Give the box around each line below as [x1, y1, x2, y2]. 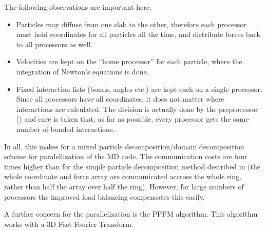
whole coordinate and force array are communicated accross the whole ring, [4, 171, 242, 182]
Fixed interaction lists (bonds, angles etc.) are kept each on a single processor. [16, 83, 262, 94]
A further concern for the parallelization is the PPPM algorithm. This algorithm [4, 208, 258, 219]
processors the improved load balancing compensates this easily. [4, 191, 205, 202]
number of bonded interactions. [16, 123, 115, 134]
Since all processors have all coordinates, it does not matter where [16, 93, 224, 104]
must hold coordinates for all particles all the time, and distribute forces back [16, 29, 260, 40]
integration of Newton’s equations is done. [16, 66, 149, 76]
